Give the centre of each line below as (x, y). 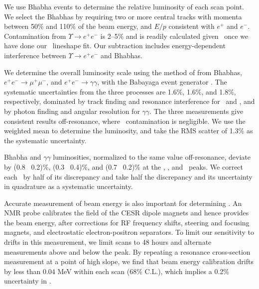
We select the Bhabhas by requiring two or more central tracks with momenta (123, 16)
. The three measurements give (196, 111)
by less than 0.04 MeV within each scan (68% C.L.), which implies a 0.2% (117, 271)
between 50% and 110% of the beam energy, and (78, 26)
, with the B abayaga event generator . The (162, 82)
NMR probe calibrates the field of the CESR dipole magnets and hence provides (127, 213)
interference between (35, 55)
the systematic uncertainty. (45, 140)
